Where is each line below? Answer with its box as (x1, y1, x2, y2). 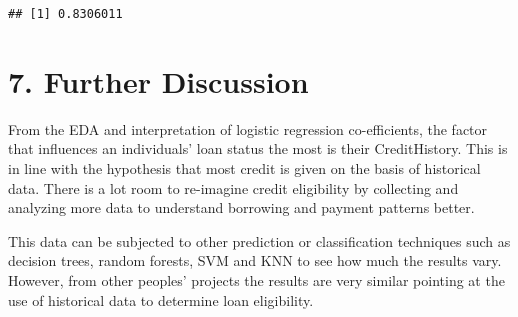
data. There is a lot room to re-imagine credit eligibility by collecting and (8, 177, 459, 198)
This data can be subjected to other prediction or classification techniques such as (8, 230, 511, 251)
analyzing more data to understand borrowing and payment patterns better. (8, 197, 475, 218)
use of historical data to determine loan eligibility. (8, 289, 314, 310)
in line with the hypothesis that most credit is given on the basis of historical (8, 157, 481, 178)
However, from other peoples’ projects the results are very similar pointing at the (8, 269, 505, 290)
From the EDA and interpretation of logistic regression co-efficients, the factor (8, 118, 488, 139)
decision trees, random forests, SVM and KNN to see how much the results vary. (8, 250, 502, 271)
